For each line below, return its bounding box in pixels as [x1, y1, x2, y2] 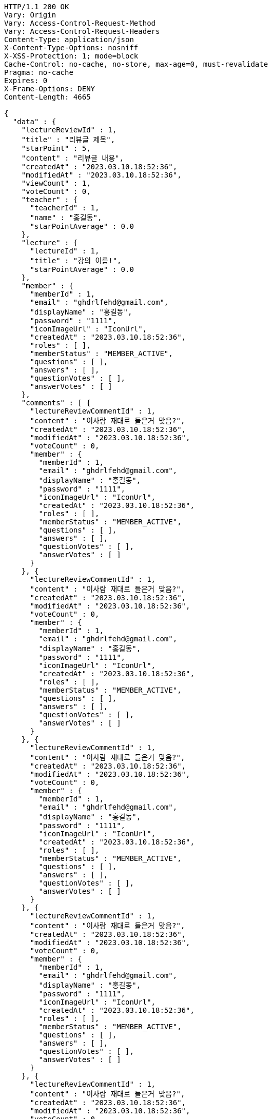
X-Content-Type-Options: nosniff [4, 44, 139, 52]
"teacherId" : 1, [30, 204, 100, 212]
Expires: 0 [4, 76, 48, 85]
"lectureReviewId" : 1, [21, 126, 117, 134]
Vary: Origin [4, 11, 56, 19]
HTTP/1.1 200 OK [4, 3, 69, 11]
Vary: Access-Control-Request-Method [4, 19, 156, 27]
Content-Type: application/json [4, 35, 134, 44]
